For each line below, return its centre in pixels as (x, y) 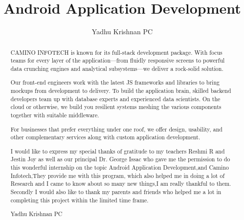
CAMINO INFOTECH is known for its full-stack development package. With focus (116, 52)
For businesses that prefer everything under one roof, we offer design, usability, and (116, 129)
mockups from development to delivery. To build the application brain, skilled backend (121, 91)
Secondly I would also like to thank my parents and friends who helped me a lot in (116, 192)
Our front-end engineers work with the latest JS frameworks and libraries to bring (115, 82)
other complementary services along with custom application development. (105, 137)
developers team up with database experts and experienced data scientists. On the (115, 99)
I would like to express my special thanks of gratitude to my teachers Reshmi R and (118, 151)
